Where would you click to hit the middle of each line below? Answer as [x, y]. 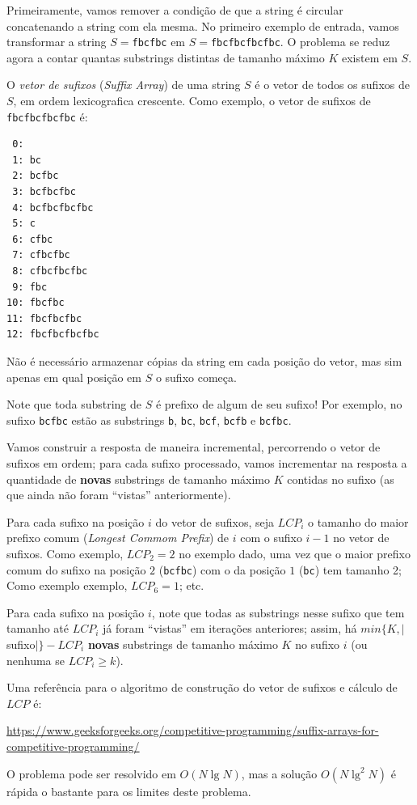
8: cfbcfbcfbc [50, 271]
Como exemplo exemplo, [67, 585]
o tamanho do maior [358, 521]
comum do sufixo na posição [76, 569]
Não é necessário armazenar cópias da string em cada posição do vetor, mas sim [204, 361]
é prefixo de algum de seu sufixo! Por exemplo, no [279, 404]
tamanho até [38, 628]
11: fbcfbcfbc [44, 318]
